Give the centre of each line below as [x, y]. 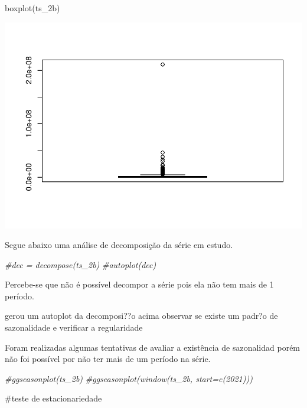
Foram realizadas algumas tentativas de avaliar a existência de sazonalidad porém [153, 347]
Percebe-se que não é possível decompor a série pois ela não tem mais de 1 [139, 284]
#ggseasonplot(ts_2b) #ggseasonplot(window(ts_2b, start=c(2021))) [129, 378]
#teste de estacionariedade [53, 398]
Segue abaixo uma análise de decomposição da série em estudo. [119, 245]
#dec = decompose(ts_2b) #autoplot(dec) [81, 264]
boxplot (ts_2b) [32, 8]
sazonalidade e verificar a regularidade [74, 327]
